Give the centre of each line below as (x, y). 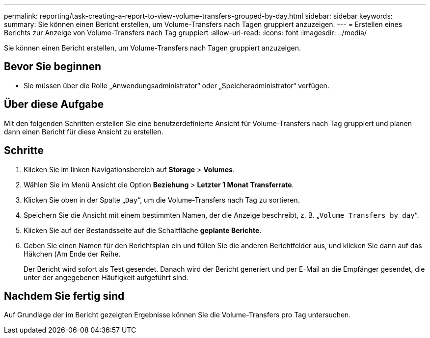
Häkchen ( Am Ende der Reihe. (72, 254)
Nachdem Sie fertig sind (64, 296)
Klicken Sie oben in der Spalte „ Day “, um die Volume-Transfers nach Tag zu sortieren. (162, 200)
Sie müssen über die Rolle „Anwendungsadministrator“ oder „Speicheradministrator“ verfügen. (176, 85)
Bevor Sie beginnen (53, 67)
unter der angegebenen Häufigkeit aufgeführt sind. (106, 277)
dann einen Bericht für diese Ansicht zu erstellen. (84, 131)
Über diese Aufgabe (54, 104)
